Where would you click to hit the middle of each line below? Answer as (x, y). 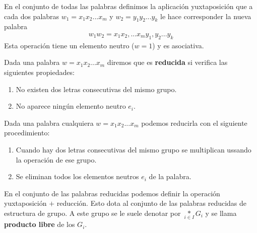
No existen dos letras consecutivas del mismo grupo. (96, 89)
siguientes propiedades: (39, 72)
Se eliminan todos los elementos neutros (77, 176)
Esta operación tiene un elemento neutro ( (69, 45)
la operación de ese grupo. (56, 159)
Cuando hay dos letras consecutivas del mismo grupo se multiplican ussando (134, 149)
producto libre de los (40, 224)
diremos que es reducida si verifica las (167, 62)
